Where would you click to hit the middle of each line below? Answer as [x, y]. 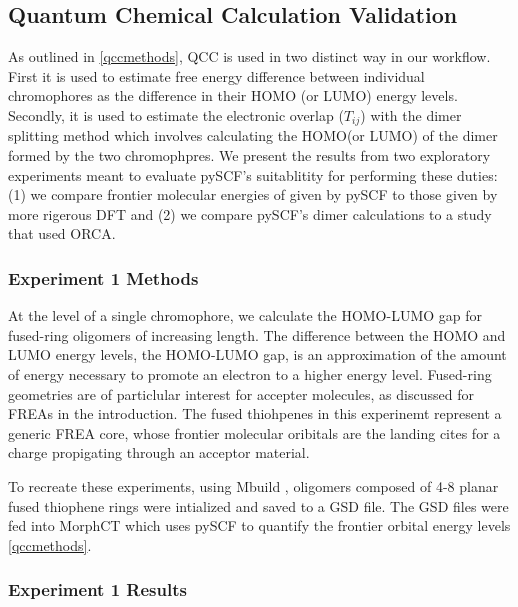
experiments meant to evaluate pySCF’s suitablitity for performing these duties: [253, 174]
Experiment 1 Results [97, 589]
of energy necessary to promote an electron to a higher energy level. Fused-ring [250, 374]
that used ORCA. [62, 233]
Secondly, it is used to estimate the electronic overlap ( [176, 114]
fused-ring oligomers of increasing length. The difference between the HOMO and [257, 334]
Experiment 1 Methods [103, 277]
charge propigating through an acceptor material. [159, 452]
